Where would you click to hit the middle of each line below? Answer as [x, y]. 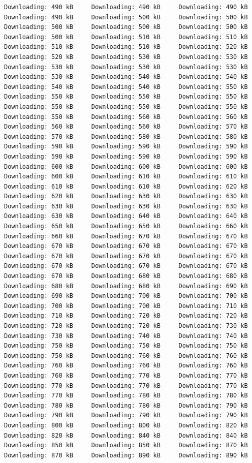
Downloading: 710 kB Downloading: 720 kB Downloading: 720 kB [126, 316]
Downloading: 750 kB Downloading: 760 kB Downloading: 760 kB [126, 356]
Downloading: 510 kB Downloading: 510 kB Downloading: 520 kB [126, 47]
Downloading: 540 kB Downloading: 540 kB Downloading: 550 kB [126, 87]
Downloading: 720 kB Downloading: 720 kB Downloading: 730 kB [126, 326]
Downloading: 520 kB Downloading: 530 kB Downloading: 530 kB [126, 57]
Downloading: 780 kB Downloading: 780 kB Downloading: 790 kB [126, 405]
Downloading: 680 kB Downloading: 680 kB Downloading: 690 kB [126, 286]
